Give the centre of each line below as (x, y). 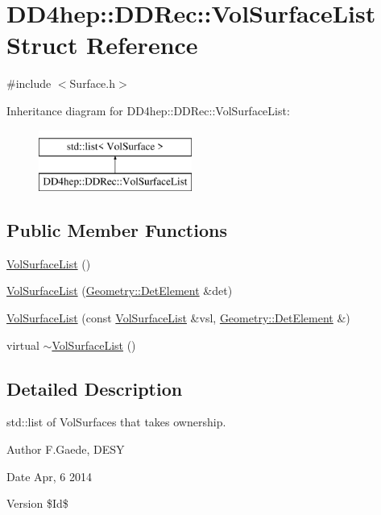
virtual (23, 345)
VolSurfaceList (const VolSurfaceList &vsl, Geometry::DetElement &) (178, 318)
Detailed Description (95, 388)
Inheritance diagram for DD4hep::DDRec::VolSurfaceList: (148, 110)
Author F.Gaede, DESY (66, 449)
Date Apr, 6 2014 (50, 476)
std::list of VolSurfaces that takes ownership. (116, 422)
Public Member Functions (117, 230)
